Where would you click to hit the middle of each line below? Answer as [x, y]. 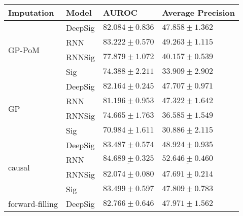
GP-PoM [24, 50]
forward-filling [33, 204]
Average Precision [198, 12]
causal [19, 167]
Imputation [31, 12]
